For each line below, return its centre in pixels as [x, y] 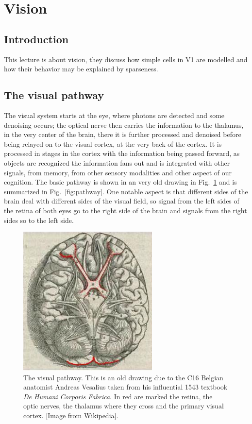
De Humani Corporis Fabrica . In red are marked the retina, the [118, 396]
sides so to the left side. [39, 220]
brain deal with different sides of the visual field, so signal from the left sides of [122, 201]
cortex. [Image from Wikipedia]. [71, 415]
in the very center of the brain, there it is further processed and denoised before [123, 134]
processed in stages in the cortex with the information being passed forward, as [122, 153]
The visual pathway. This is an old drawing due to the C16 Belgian [123, 377]
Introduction [36, 39]
